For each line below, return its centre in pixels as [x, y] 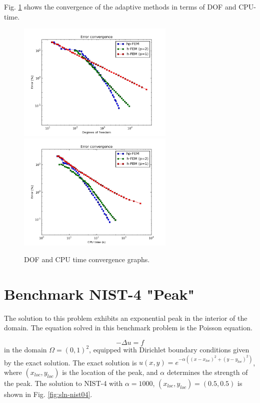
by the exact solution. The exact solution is [70, 362]
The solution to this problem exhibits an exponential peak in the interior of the [126, 318]
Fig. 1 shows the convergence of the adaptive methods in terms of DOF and [120, 7]
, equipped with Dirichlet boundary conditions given [169, 350]
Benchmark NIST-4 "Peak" [99, 293]
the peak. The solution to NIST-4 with [63, 383]
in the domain [25, 350]
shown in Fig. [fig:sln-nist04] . [48, 394]
